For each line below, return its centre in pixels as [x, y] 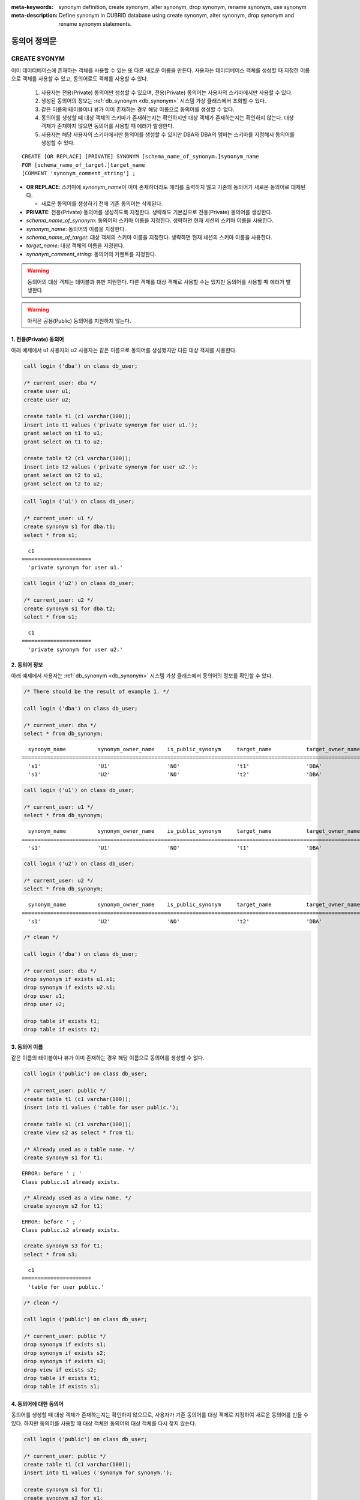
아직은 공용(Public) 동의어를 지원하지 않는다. [79, 320]
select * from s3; [51, 1254]
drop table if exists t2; [62, 1030]
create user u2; [48, 400]
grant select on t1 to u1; [63, 433]
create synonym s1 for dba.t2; [70, 608]
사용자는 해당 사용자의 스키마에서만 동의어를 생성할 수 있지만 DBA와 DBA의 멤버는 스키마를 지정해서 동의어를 [168, 134]
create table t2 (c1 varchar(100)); [78, 458]
